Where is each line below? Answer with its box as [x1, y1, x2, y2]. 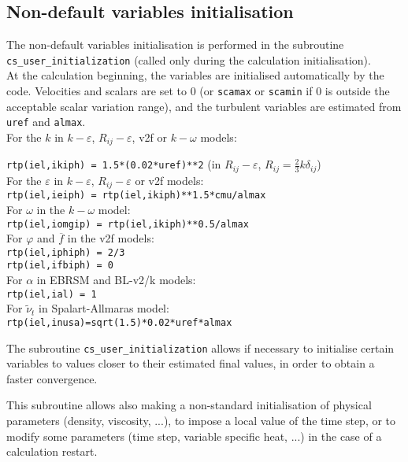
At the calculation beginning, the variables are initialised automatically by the [6, 67, 384, 83]
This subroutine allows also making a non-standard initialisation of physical [6, 397, 372, 413]
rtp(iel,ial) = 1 [6, 288, 97, 300]
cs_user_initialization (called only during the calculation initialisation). [6, 51, 371, 68]
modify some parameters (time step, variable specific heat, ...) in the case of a [6, 427, 382, 444]
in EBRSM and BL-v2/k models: [36, 272, 196, 288]
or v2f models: [135, 172, 204, 188]
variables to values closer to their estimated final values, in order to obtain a [6, 355, 375, 371]
